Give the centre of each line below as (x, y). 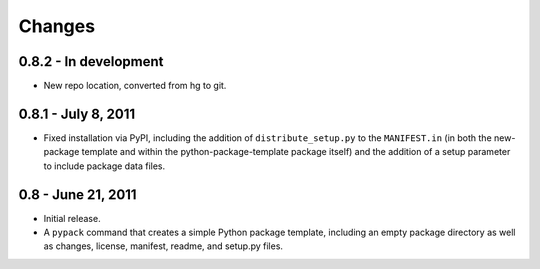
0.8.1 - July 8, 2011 (77, 113)
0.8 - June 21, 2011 (77, 194)
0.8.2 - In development (91, 61)
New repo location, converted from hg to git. (135, 86)
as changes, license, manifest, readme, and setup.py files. (163, 246)
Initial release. (72, 218)
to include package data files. (104, 166)
